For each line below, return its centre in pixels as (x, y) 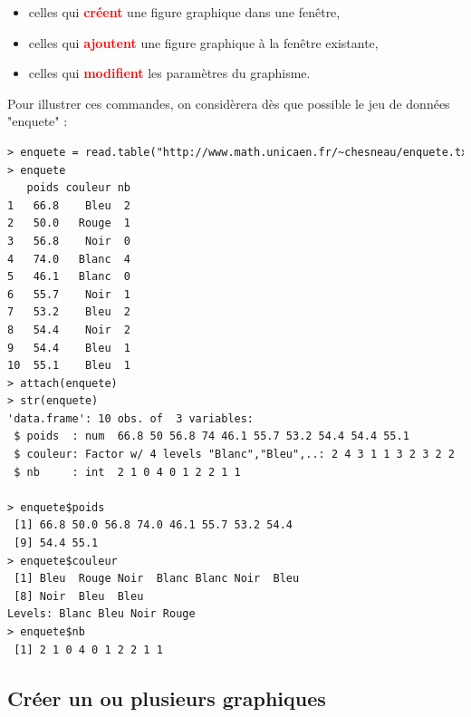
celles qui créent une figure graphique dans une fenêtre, (184, 12)
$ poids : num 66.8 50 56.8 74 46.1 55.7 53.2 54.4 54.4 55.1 (211, 436)
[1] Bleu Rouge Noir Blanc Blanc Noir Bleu (157, 579)
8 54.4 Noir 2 (69, 329)
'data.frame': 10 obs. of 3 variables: (131, 418)
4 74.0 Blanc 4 (69, 259)
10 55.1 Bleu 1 (69, 366)
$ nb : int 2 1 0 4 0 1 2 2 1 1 (127, 472)
